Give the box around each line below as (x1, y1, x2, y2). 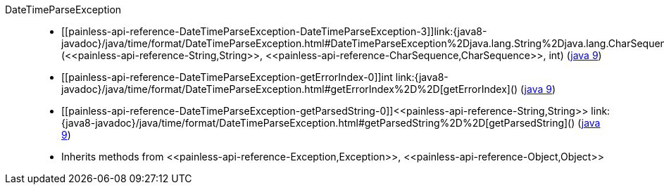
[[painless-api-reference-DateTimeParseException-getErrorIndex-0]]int (61, 71, 393, 83)
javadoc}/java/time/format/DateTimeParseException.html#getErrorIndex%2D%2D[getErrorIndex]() (61, 83, 518, 95)
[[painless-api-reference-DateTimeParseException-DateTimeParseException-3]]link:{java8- (61, 25, 487, 37)
